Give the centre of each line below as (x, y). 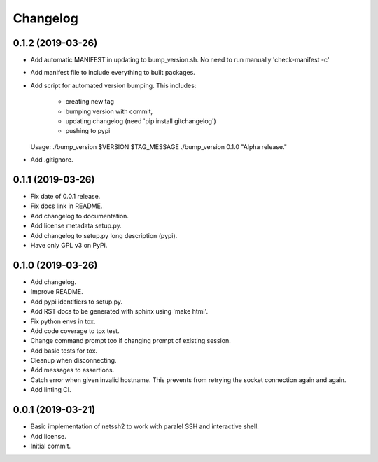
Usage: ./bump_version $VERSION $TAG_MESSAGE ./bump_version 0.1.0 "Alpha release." (159, 146)
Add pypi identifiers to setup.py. (76, 302)
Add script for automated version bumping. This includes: (113, 85)
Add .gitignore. (52, 160)
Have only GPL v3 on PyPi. (69, 246)
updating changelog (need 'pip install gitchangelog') (141, 121)
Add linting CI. (51, 390)
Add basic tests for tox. (64, 351)
